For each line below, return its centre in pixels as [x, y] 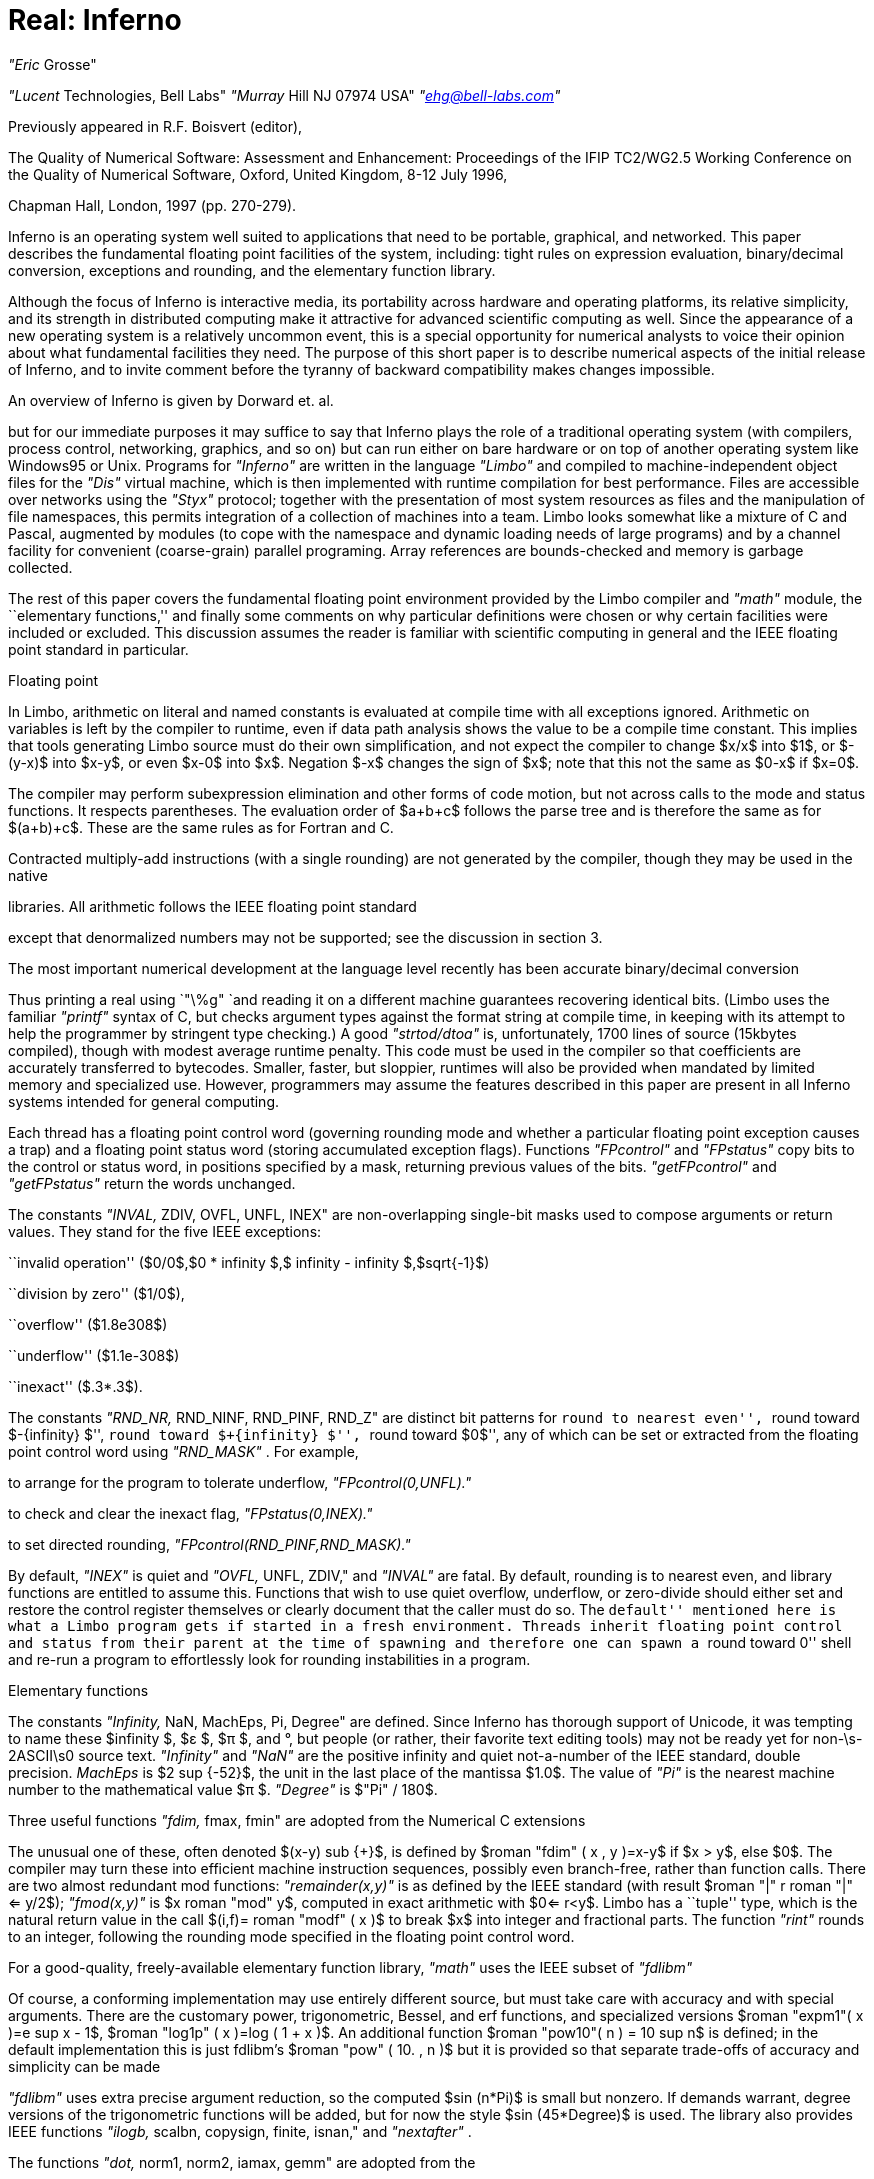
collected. [40, 567]
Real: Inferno [95, 20]
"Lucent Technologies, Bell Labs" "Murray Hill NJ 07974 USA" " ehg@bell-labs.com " [284, 95]
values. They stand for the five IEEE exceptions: [165, 1231]
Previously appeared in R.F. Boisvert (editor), [155, 126]
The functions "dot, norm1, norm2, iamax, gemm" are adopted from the [242, 2162]
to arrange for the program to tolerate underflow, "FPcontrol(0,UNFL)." [240, 1482]
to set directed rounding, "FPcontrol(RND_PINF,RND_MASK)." [209, 1544]
